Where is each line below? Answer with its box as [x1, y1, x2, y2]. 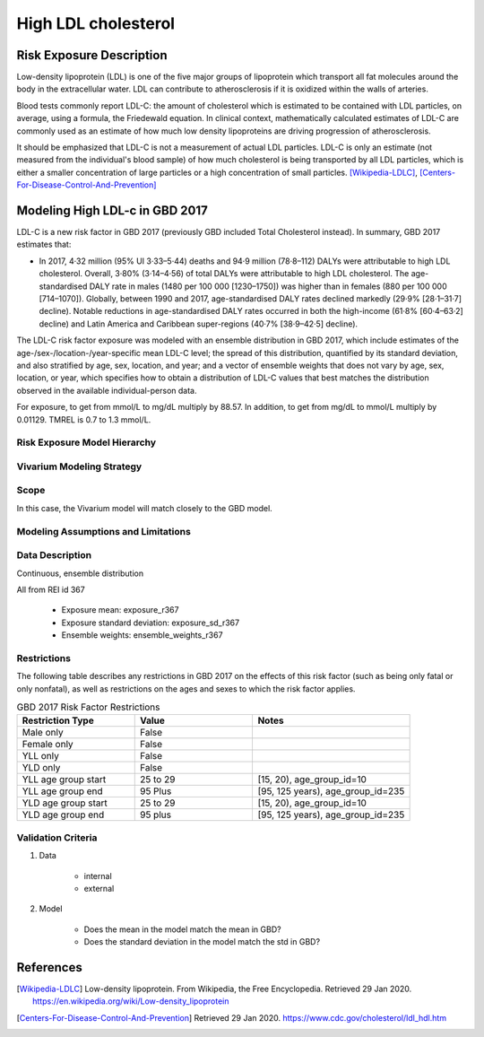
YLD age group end [22, 808, 105, 821]
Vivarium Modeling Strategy [16, 460, 143, 473]
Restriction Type [22, 714, 94, 727]
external [83, 883, 115, 893]
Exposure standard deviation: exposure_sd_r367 [61, 617, 240, 628]
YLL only [22, 750, 60, 762]
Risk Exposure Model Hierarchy [16, 436, 157, 449]
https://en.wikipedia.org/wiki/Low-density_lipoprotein [32, 996, 229, 1006]
